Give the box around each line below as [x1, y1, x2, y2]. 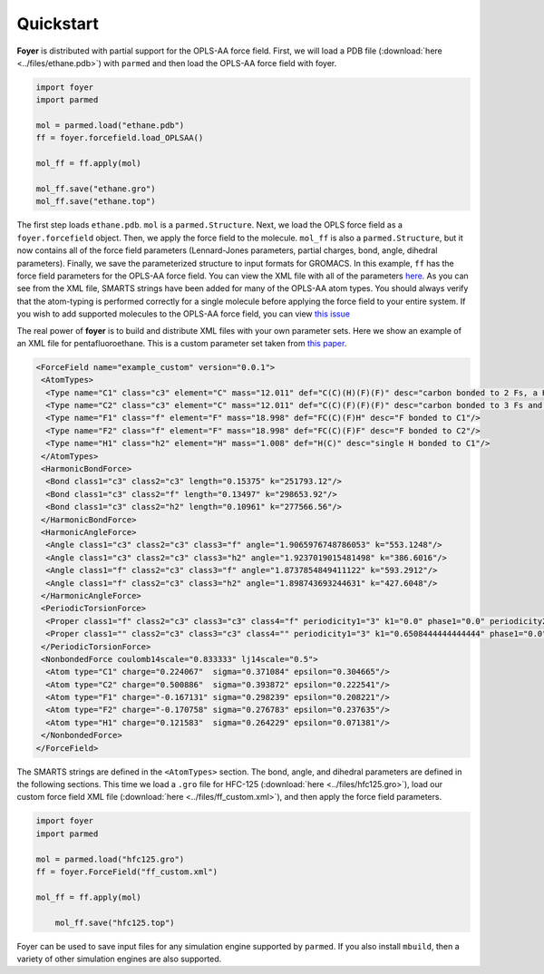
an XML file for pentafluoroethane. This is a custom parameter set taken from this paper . [16, 337, 347, 348]
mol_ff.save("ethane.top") [35, 196, 156, 207]
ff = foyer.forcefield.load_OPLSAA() [35, 132, 204, 143]
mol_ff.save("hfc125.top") [54, 917, 176, 928]
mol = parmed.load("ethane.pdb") [35, 121, 185, 131]
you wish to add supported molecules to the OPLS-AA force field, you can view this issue [16, 308, 351, 319]
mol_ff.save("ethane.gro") [35, 184, 156, 194]
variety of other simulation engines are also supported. [16, 953, 222, 964]
